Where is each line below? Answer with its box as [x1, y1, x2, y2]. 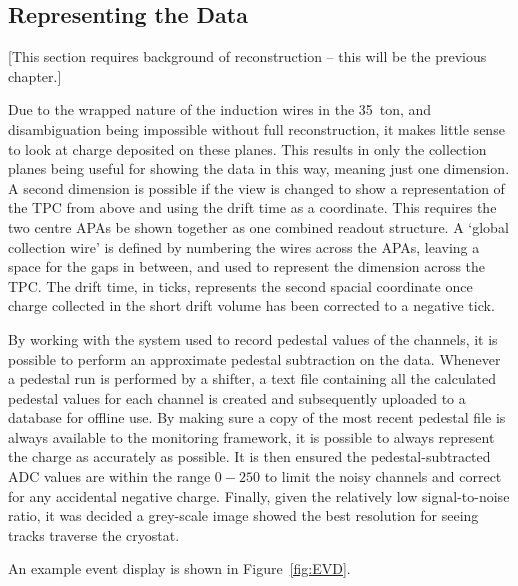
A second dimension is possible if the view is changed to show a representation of [8, 177, 505, 198]
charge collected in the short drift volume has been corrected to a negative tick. [8, 295, 495, 316]
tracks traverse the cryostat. [8, 524, 180, 545]
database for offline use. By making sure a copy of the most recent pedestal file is [8, 407, 506, 428]
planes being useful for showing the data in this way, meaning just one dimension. [8, 158, 510, 179]
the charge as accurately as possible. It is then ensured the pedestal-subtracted [8, 446, 491, 467]
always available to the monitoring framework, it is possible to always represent [8, 426, 495, 447]
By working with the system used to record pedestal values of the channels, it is [8, 328, 498, 349]
